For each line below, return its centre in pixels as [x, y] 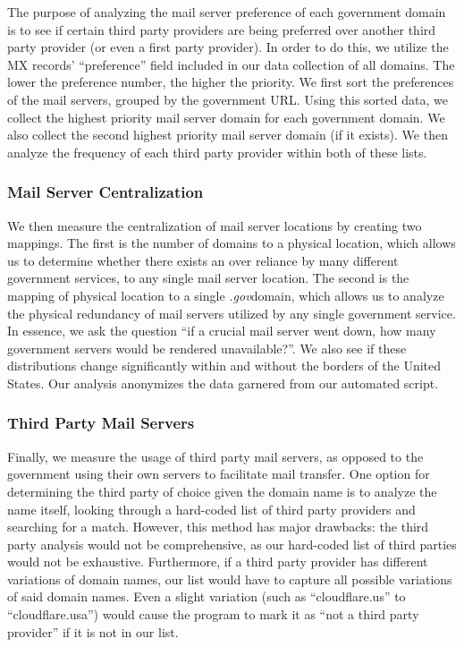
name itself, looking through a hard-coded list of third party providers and [211, 509]
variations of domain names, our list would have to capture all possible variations [230, 579]
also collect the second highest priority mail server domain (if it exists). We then [228, 135]
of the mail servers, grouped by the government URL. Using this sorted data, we [228, 99]
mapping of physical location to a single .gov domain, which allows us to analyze [226, 295]
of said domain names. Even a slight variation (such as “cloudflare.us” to [207, 596]
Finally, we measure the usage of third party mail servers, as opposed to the [215, 456]
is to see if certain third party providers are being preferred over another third [222, 29]
